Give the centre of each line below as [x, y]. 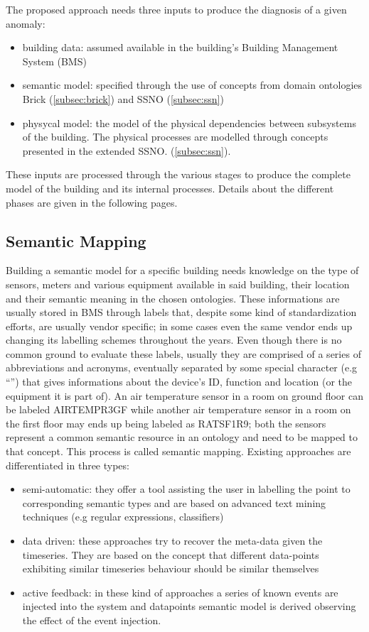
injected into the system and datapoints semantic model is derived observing [189, 606]
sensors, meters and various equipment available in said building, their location [178, 284]
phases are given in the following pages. [92, 202]
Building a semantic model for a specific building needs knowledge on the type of [182, 270]
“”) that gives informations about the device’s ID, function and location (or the [179, 382]
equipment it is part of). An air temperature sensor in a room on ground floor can [185, 395]
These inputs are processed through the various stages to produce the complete [178, 174]
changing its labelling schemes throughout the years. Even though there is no [174, 340]
